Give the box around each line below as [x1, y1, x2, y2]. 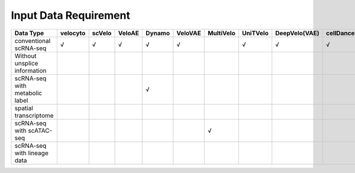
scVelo [92, 29, 112, 37]
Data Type [14, 29, 44, 37]
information [14, 66, 47, 75]
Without [14, 52, 37, 60]
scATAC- [27, 127, 53, 135]
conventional [14, 36, 51, 45]
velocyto [60, 29, 86, 37]
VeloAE [118, 29, 139, 37]
